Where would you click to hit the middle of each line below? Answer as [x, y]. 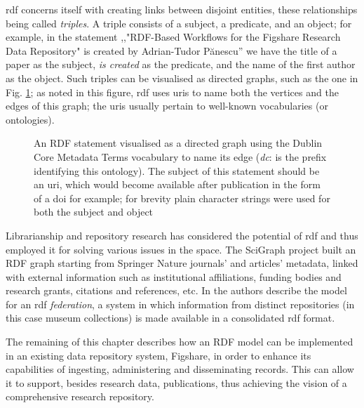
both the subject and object [94, 212]
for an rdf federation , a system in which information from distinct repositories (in [180, 304]
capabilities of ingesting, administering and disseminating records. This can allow [180, 369]
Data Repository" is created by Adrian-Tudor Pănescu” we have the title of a [171, 50]
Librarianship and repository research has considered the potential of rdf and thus [182, 235]
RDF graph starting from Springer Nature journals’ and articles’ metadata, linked [182, 263]
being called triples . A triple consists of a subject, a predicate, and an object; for [179, 23]
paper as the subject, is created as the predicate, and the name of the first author [181, 64]
